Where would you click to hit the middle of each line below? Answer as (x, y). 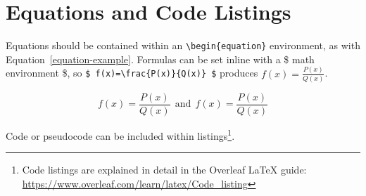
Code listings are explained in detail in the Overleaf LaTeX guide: (164, 170)
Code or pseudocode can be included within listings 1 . (120, 135)
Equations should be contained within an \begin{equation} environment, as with (183, 45)
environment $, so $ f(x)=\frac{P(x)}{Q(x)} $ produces (132, 73)
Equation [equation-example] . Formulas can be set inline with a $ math (160, 59)
